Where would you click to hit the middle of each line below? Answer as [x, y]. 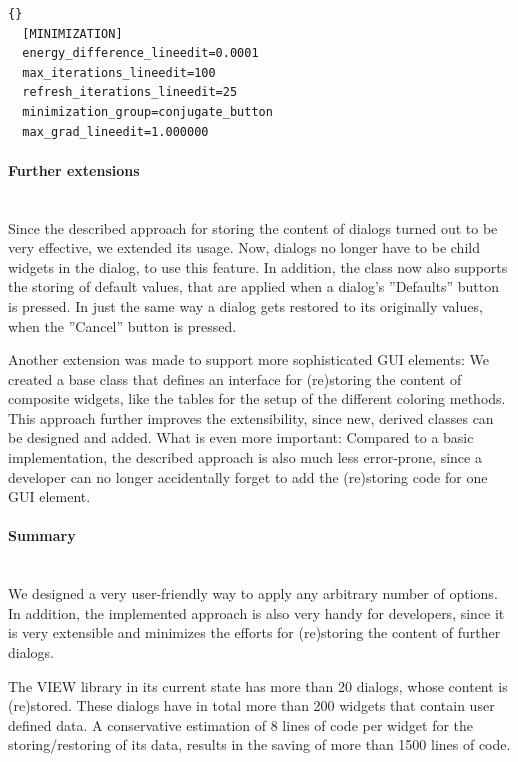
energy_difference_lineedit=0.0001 [140, 53]
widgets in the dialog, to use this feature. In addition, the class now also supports [258, 266]
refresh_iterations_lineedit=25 [130, 92]
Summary [42, 535]
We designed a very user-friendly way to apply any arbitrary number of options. [253, 593]
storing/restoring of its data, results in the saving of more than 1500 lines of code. [259, 744]
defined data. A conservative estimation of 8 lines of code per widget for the [241, 724]
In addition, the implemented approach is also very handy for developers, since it [256, 612]
